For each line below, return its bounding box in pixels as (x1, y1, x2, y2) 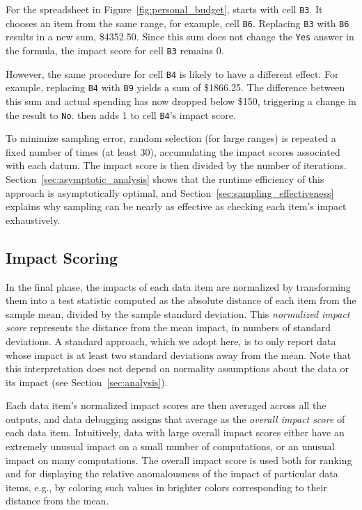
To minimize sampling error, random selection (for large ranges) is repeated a (6, 131, 336, 145)
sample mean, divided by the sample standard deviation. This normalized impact (6, 306, 350, 321)
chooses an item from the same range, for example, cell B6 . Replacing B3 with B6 (6, 15, 349, 30)
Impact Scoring (6, 246, 118, 268)
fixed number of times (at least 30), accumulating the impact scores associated (6, 144, 340, 159)
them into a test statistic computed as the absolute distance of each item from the (6, 293, 356, 308)
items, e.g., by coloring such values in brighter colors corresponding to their (6, 479, 327, 494)
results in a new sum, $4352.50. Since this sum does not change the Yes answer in (6, 29, 354, 44)
